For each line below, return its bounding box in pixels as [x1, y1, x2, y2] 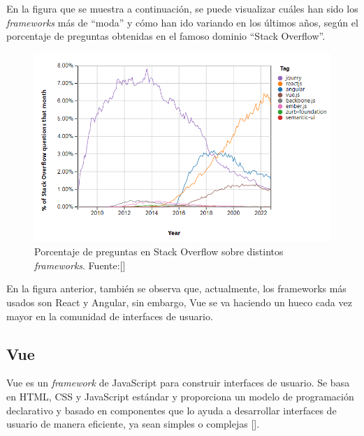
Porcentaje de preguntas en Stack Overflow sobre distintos [34, 244, 284, 259]
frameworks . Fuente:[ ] [34, 257, 126, 272]
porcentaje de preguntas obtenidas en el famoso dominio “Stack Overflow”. [6, 29, 326, 43]
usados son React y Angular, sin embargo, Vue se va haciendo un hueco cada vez [6, 294, 352, 309]
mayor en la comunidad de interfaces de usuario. [6, 308, 213, 323]
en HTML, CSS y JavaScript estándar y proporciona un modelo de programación [6, 389, 354, 403]
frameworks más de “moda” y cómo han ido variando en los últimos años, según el [6, 15, 358, 29]
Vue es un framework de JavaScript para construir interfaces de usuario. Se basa [6, 375, 350, 390]
